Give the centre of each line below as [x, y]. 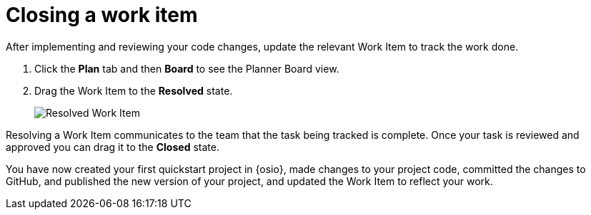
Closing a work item [102, 15]
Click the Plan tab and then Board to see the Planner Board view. [187, 68]
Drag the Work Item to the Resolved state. [134, 90]
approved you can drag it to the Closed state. [113, 147]
